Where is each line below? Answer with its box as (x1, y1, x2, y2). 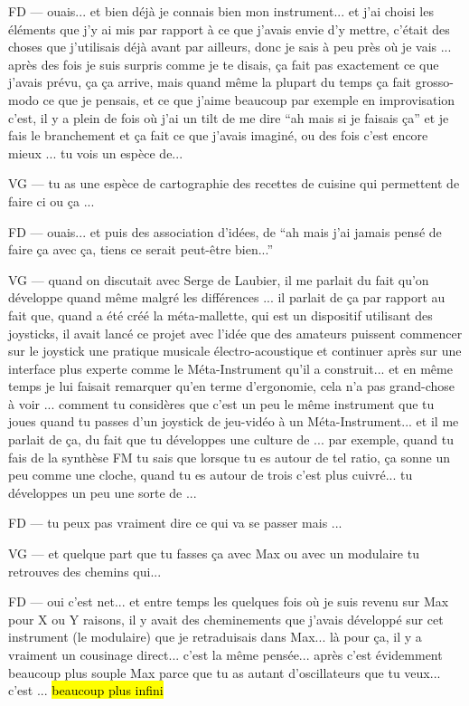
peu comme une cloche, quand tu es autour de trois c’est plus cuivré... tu (8, 465, 413, 484)
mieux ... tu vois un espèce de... (8, 143, 183, 162)
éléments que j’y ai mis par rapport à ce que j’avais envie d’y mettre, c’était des (8, 19, 450, 38)
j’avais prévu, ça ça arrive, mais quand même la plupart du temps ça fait (8, 72, 412, 91)
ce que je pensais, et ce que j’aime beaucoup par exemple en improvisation (42, 90, 455, 109)
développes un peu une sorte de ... (8, 482, 197, 501)
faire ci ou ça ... (8, 191, 95, 210)
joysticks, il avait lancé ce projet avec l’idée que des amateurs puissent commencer (8, 323, 463, 342)
